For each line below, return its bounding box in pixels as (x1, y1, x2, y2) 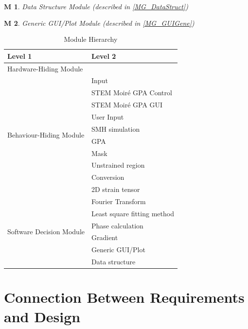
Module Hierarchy (64, 34, 118, 44)
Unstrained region (91, 160, 145, 170)
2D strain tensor (91, 184, 140, 194)
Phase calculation (91, 220, 143, 230)
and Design (4, 306, 81, 326)
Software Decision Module (7, 226, 85, 237)
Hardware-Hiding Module (7, 63, 83, 73)
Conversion (91, 172, 124, 182)
